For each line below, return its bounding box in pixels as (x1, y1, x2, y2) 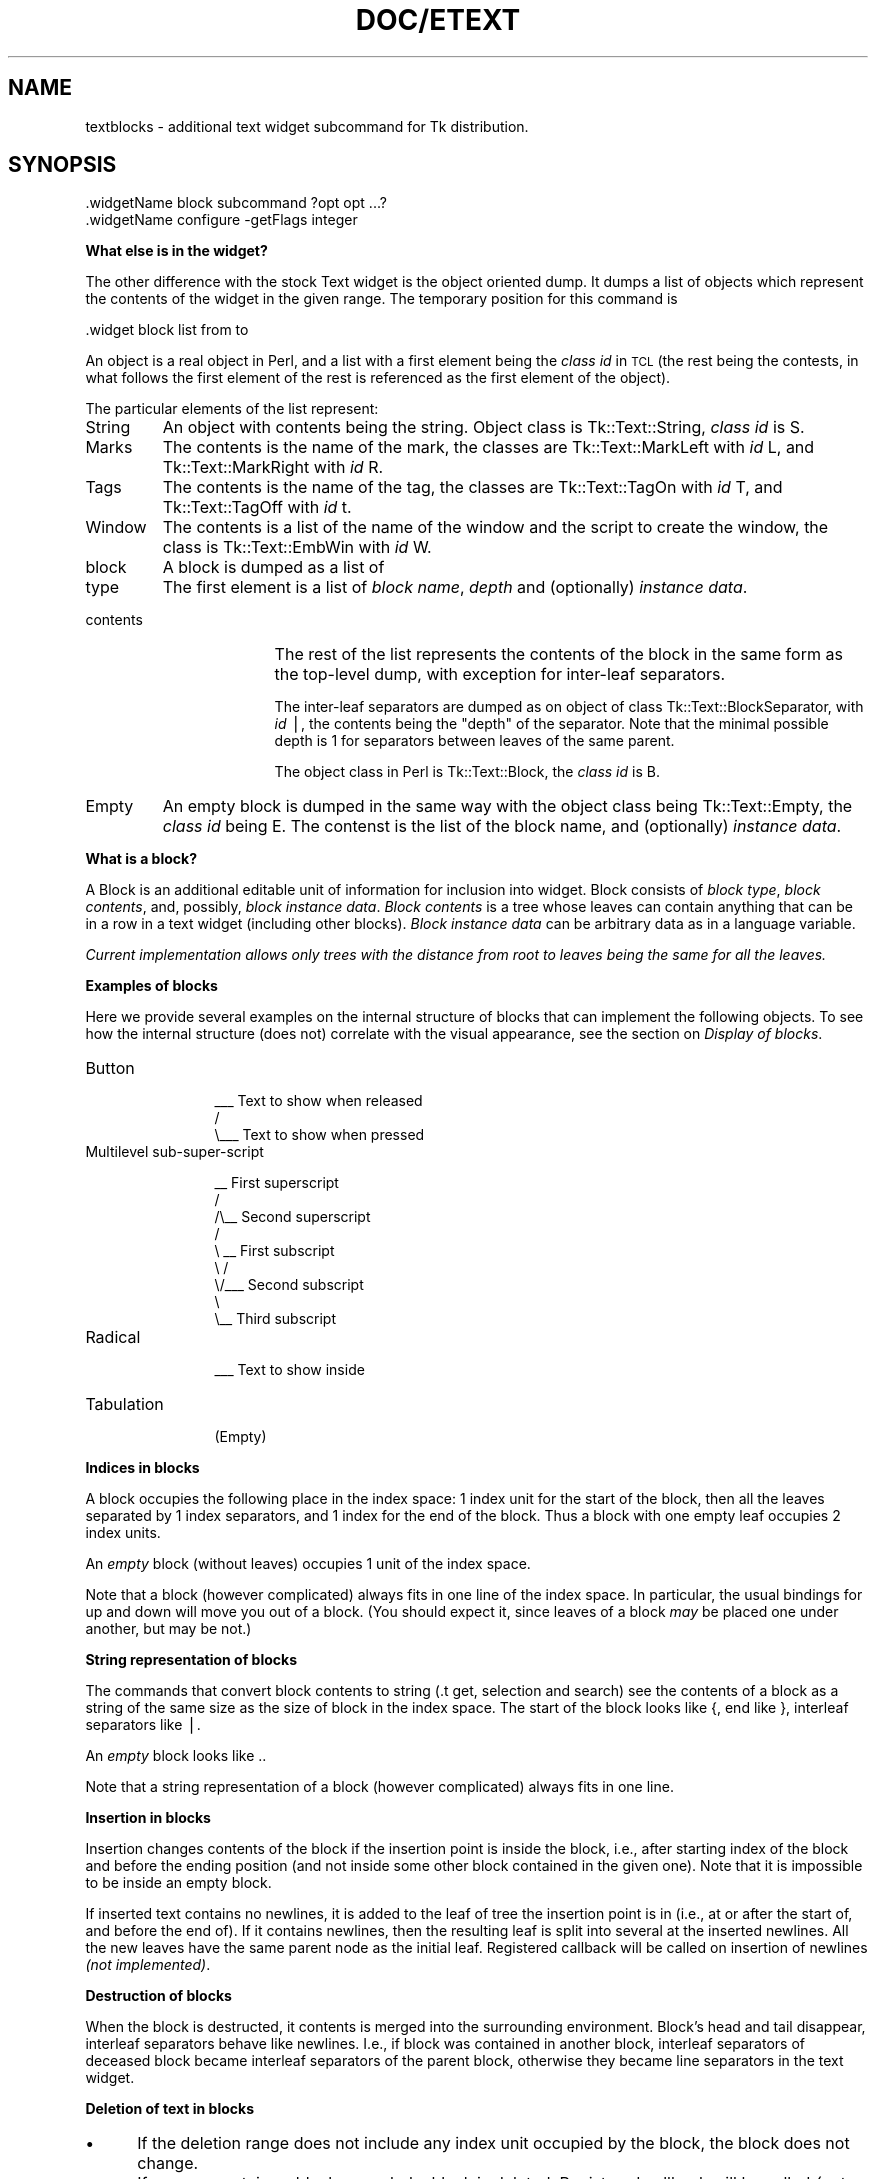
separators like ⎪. (85, 1716, 201, 1734)
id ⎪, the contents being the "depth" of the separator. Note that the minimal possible (274, 715, 829, 733)
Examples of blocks (85, 977, 218, 995)
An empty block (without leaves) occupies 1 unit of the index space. (85, 1555, 531, 1573)
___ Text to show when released (214, 1092, 423, 1110)
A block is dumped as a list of (162, 557, 385, 578)
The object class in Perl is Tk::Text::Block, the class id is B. (274, 763, 660, 781)
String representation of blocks (85, 1651, 297, 1669)
